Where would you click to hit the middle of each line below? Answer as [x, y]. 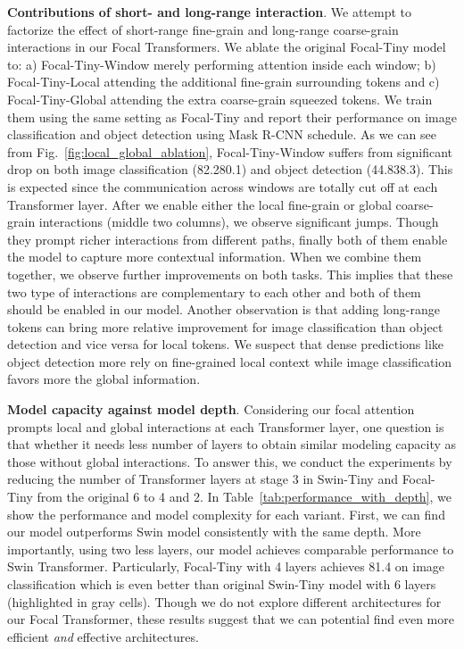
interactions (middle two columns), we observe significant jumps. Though [239, 222]
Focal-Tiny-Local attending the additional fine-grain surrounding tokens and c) [224, 82]
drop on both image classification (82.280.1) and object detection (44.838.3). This [230, 169]
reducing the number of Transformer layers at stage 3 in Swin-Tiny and [203, 479]
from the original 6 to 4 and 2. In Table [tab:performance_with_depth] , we [244, 497]
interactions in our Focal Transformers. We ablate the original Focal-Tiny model [227, 47]
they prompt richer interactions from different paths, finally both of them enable [228, 239]
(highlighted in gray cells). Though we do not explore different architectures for [224, 601]
